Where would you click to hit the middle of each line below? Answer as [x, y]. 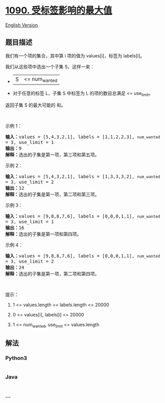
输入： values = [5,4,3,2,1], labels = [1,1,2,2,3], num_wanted [83, 137]
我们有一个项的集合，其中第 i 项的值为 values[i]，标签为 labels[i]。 [75, 56]
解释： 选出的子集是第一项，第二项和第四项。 [52, 274]
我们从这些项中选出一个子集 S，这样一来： [50, 67]
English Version [22, 25]
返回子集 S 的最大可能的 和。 [36, 105]
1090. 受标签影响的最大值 [59, 10]
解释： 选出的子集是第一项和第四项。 [43, 234]
